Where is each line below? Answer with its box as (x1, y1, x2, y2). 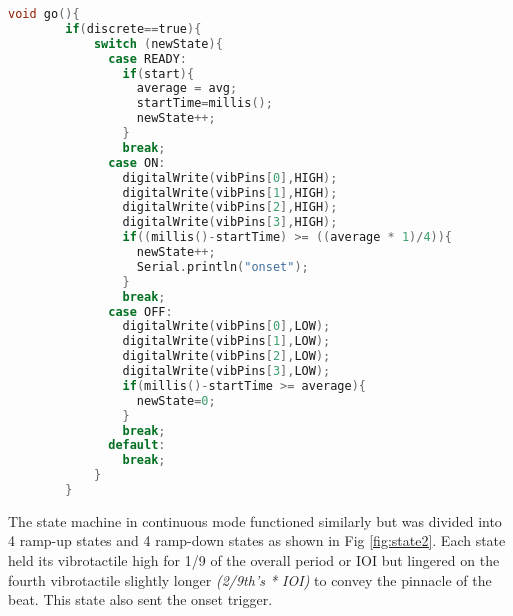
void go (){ (8, 7, 80, 21)
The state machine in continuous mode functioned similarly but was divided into (8, 510, 502, 531)
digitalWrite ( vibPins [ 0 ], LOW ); (122, 319, 331, 334)
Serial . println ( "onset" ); (136, 259, 309, 274)
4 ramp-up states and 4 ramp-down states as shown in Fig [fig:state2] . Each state (8, 530, 506, 551)
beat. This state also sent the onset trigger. (8, 589, 273, 610)
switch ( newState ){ (93, 36, 223, 51)
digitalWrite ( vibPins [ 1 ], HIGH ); (122, 185, 338, 200)
